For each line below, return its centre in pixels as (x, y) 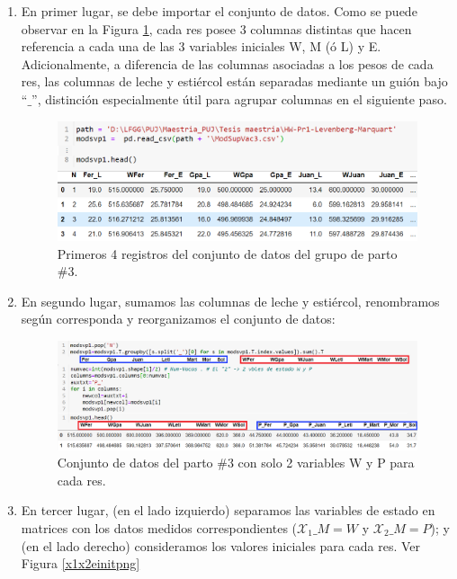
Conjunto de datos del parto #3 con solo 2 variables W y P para (236, 463)
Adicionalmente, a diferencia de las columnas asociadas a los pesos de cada (227, 63)
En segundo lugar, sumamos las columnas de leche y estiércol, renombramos (230, 301)
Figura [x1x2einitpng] (81, 563)
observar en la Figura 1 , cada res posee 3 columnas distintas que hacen (216, 28)
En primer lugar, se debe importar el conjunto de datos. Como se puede (219, 11)
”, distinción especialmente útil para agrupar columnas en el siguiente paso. (239, 98)
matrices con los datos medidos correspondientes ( (159, 527)
